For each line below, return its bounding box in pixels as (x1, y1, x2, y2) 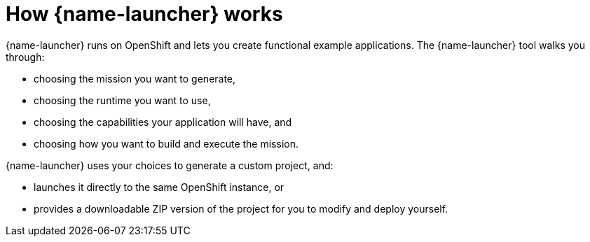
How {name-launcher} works (6, 2, 283, 26)
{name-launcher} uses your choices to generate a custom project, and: (6, 159, 334, 171)
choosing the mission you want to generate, (34, 72, 236, 85)
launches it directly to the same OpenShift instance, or (34, 180, 284, 193)
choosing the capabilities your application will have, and (34, 115, 292, 128)
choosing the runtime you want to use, (34, 94, 211, 106)
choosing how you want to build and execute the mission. (34, 137, 299, 150)
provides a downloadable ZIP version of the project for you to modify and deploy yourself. (34, 202, 448, 215)
